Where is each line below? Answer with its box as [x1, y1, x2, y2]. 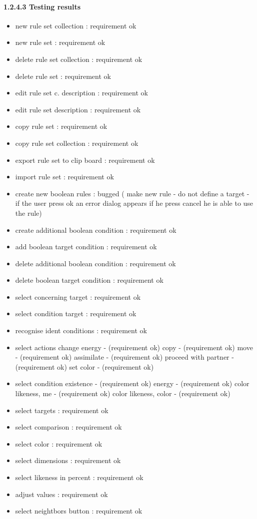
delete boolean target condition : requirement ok [15, 275, 163, 285]
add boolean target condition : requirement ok [15, 241, 157, 252]
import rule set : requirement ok [15, 171, 114, 182]
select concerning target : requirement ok [15, 291, 141, 302]
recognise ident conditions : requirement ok [15, 325, 147, 336]
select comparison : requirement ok [15, 422, 122, 432]
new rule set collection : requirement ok [15, 20, 136, 30]
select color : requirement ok [15, 438, 102, 449]
